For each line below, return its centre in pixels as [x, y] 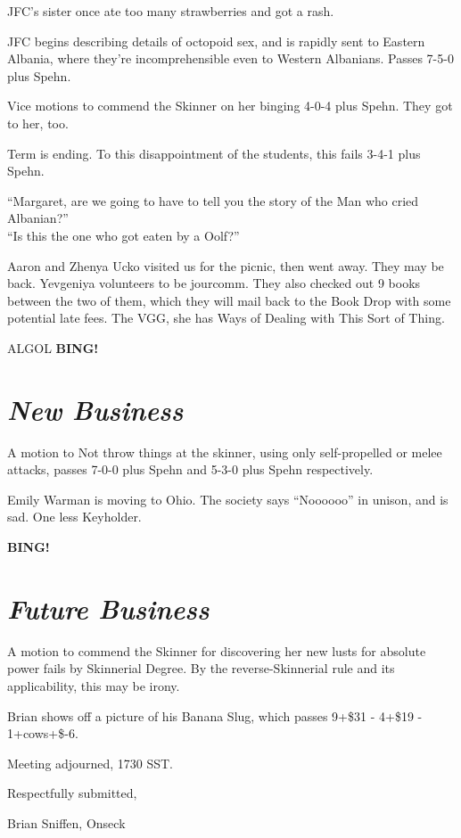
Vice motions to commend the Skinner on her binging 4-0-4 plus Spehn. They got [230, 106]
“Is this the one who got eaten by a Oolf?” [123, 235]
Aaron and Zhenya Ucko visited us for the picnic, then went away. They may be [226, 265]
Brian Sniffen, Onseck [66, 822]
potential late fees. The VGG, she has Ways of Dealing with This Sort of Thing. [226, 318]
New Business [95, 409]
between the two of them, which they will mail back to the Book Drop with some [229, 300]
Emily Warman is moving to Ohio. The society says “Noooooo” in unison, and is [228, 499]
